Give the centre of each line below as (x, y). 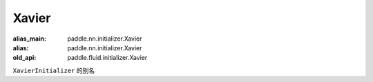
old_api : (25, 58)
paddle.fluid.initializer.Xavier (107, 58)
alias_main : (29, 39)
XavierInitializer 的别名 (54, 70)
